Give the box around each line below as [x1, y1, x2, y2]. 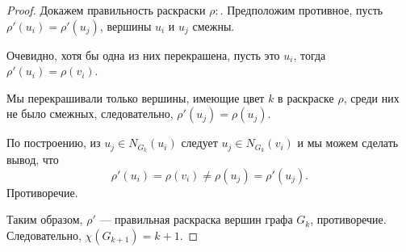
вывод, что [6, 151, 59, 168]
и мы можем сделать [297, 134, 399, 151]
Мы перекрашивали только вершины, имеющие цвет [6, 89, 265, 106]
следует [181, 134, 218, 151]
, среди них [343, 89, 400, 106]
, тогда [293, 46, 326, 63]
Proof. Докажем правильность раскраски [6, 2, 206, 18]
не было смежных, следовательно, [6, 105, 174, 122]
